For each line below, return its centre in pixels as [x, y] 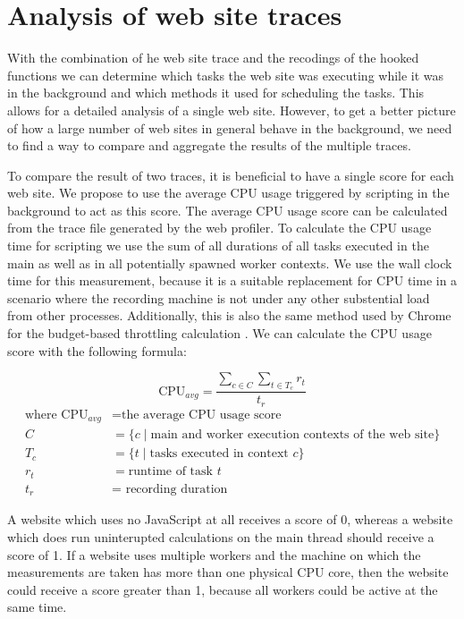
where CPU [56, 415]
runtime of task [170, 472]
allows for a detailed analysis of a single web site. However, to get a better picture [232, 110]
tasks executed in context [219, 454]
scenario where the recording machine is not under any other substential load [219, 297]
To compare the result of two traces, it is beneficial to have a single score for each [231, 175]
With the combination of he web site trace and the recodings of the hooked [213, 58]
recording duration [177, 489]
